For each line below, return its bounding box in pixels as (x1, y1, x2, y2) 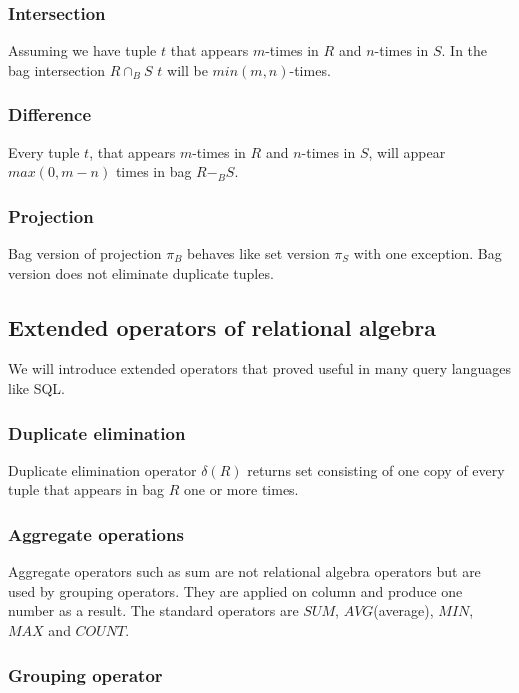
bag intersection (8, 59, 105, 80)
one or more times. (184, 479, 299, 500)
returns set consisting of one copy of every (247, 459, 505, 480)
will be (167, 59, 208, 80)
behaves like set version (187, 243, 330, 264)
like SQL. (8, 378, 65, 399)
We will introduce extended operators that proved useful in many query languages (8, 358, 511, 379)
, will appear (368, 141, 446, 162)
